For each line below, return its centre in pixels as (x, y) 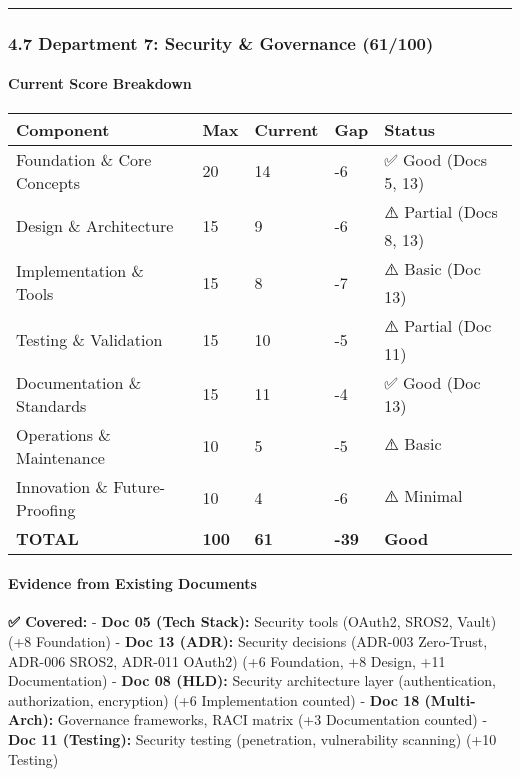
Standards (51, 405)
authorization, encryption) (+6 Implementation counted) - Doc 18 (214, 699)
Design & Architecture (95, 225)
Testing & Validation (89, 339)
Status (410, 129)
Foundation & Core (84, 159)
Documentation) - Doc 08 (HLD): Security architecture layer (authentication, (252, 680)
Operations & (63, 434)
